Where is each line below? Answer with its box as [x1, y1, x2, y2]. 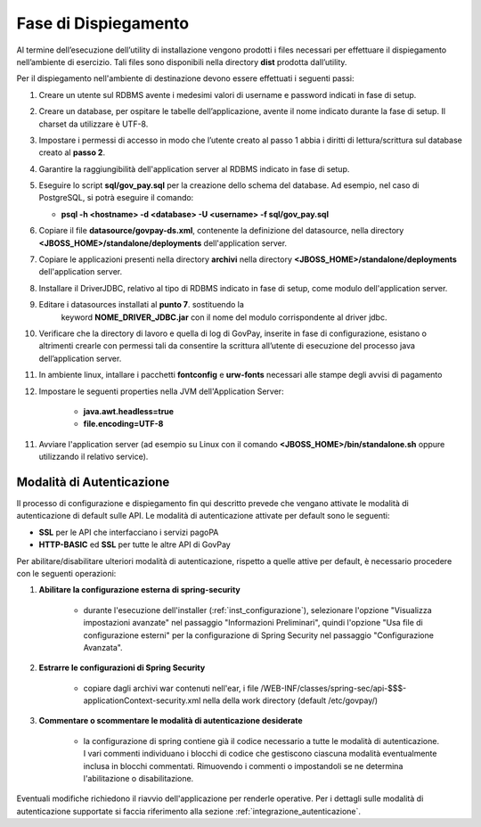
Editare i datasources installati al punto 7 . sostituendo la [38, 299, 245, 310]
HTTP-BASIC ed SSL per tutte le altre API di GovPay [38, 539, 231, 550]
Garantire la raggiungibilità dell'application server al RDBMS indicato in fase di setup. [38, 163, 350, 174]
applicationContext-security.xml [83, 695, 201, 706]
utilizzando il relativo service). [38, 451, 149, 463]
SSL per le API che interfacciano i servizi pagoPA [38, 527, 219, 537]
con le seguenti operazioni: [16, 568, 117, 578]
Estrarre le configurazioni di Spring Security [38, 662, 206, 673]
